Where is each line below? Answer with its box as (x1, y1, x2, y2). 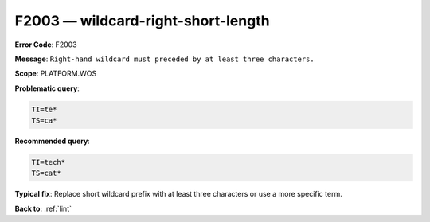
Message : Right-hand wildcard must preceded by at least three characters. (14, 54, 315, 64)
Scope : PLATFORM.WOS (14, 68, 97, 79)
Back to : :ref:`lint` (14, 204, 72, 213)
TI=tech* (31, 158, 66, 167)
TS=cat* (31, 169, 61, 178)
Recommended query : (14, 136, 91, 146)
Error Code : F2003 (14, 40, 77, 49)
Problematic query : (14, 84, 80, 93)
